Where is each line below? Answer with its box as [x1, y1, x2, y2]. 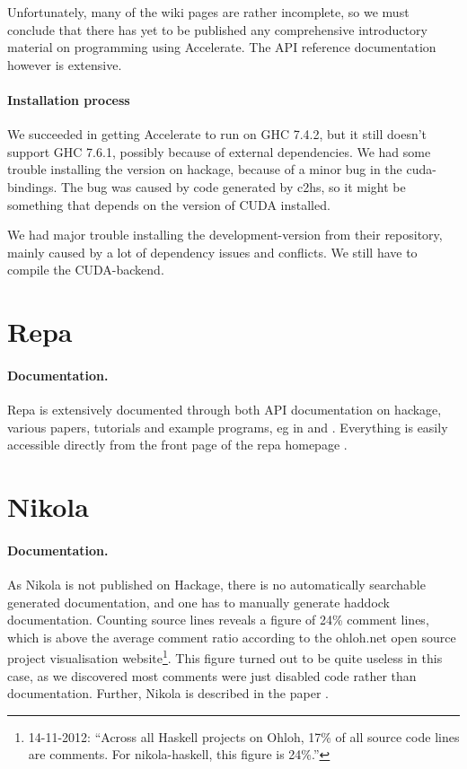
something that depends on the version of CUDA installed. [7, 195, 330, 214]
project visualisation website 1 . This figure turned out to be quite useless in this [7, 646, 443, 668]
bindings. [7, 177, 57, 196]
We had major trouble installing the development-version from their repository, [7, 225, 443, 244]
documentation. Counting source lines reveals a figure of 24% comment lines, [7, 610, 429, 629]
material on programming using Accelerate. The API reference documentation [7, 38, 436, 57]
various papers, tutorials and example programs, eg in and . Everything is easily [7, 417, 448, 436]
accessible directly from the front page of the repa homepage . [7, 435, 348, 454]
